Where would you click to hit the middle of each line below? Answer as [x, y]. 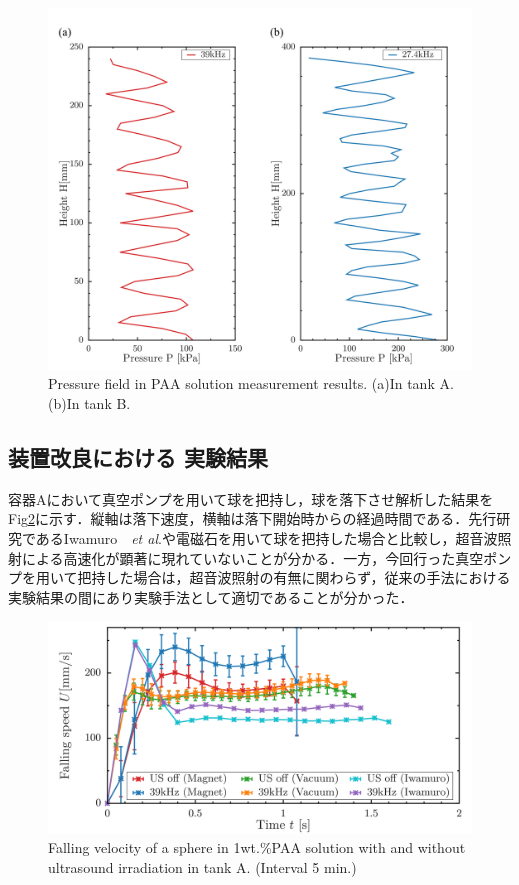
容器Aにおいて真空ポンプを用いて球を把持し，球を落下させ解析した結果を [251, 498]
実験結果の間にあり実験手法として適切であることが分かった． [211, 596]
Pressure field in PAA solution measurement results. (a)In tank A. [251, 383]
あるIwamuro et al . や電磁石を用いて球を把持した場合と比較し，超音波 [266, 538]
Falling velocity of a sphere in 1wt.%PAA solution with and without [257, 847]
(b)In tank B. [89, 403]
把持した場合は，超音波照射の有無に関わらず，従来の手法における [294, 577]
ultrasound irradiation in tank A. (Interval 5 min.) [202, 866]
